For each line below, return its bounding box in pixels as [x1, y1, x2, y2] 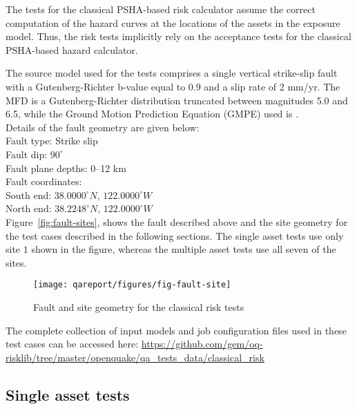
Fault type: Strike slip [6, 133, 98, 148]
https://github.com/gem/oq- [141, 336, 263, 351]
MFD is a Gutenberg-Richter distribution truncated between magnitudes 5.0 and [6, 93, 348, 107]
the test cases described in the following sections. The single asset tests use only [6, 228, 344, 242]
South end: [6, 187, 52, 202]
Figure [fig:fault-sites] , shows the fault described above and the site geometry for [6, 214, 348, 229]
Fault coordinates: [6, 174, 82, 189]
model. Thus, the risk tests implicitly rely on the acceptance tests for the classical [6, 29, 351, 44]
